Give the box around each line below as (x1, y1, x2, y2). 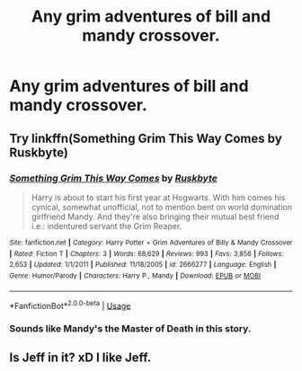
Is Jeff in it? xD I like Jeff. (9, 350, 152, 366)
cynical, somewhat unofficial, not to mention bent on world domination (31, 201, 292, 212)
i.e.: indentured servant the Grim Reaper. (31, 220, 182, 231)
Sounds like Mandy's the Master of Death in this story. (9, 322, 252, 335)
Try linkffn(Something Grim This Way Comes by (9, 130, 283, 146)
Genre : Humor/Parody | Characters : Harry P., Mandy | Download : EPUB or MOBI (9, 271, 262, 280)
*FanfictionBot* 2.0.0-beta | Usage (9, 298, 131, 311)
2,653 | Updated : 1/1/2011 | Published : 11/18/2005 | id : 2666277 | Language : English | (9, 261, 277, 269)
